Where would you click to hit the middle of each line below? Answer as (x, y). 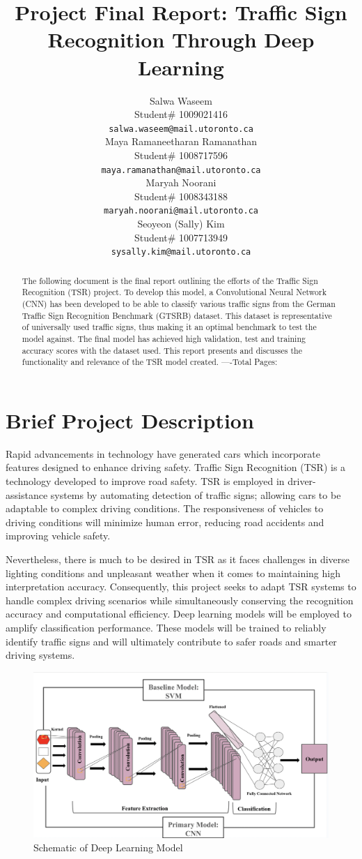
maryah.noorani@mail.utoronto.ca (181, 211)
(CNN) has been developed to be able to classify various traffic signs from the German (179, 303)
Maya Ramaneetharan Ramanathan (181, 141)
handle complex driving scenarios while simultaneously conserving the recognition (180, 600)
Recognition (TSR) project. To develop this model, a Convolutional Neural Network (174, 292)
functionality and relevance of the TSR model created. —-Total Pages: (150, 362)
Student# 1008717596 (181, 155)
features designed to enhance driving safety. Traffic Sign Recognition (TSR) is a (176, 467)
